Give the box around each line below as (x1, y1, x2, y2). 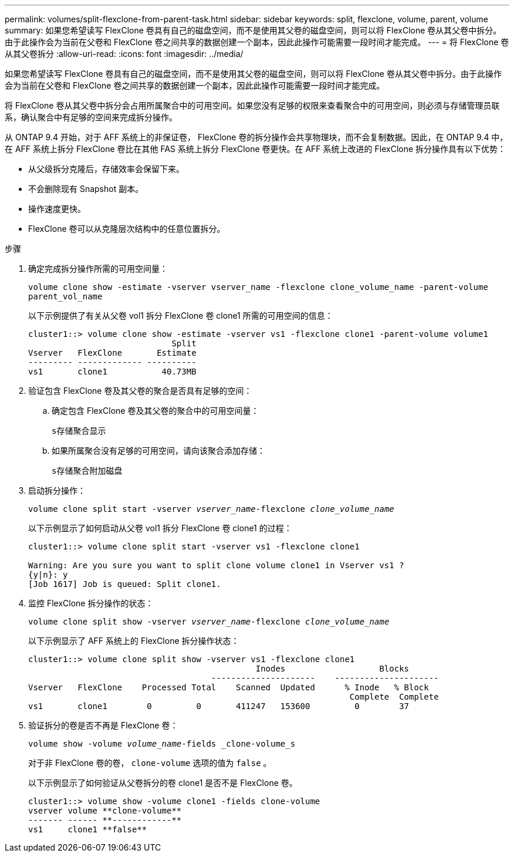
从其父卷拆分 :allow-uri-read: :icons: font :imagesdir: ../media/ (5, 49, 244, 59)
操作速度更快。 (28, 204, 86, 214)
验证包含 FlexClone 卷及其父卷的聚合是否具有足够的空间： (28, 386, 252, 396)
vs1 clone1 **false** (28, 825, 147, 834)
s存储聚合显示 (52, 426, 106, 436)
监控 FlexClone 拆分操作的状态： (28, 598, 154, 608)
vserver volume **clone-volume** (28, 806, 182, 815)
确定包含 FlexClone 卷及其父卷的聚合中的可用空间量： (52, 406, 259, 416)
